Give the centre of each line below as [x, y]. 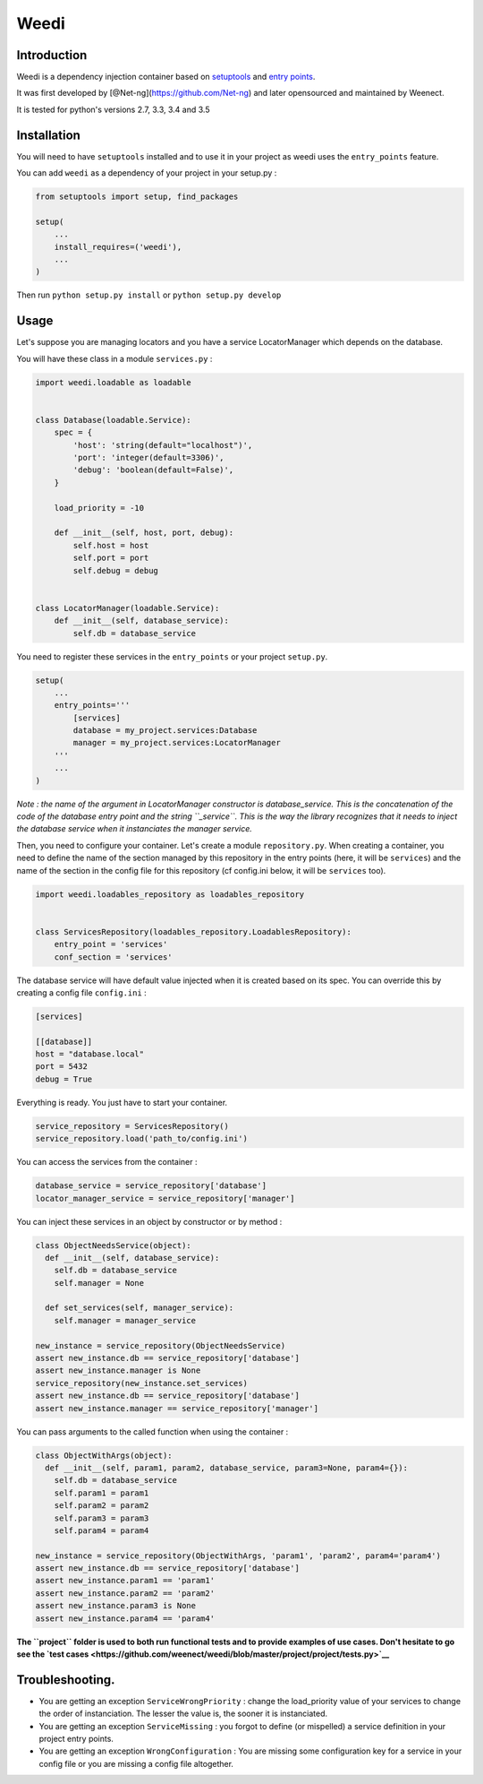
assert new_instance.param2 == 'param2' [125, 1593]
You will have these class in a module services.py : [114, 358]
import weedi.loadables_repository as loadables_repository [170, 894]
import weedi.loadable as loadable [113, 382]
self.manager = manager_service [125, 1320]
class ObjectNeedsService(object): [113, 1245]
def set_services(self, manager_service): [140, 1308]
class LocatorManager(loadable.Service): [127, 608]
